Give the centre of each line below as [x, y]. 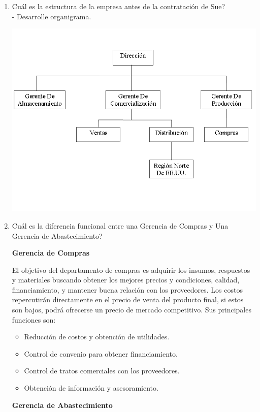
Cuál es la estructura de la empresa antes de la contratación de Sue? [119, 6]
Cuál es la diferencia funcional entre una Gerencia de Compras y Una [120, 225]
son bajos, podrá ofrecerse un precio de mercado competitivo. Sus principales [132, 310]
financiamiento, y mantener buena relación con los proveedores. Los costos [127, 289]
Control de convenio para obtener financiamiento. [101, 353]
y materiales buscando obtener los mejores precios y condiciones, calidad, [126, 280]
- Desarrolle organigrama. [52, 16]
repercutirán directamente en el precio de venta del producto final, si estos [128, 299]
